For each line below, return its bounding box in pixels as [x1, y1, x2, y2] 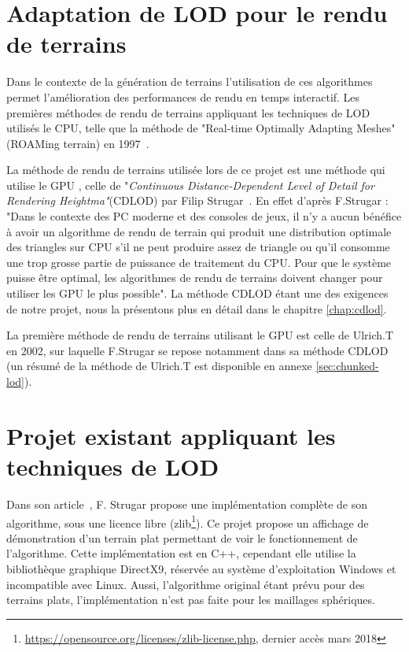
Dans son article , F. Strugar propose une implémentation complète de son [6, 495, 367, 512]
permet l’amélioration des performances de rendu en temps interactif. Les [6, 88, 360, 105]
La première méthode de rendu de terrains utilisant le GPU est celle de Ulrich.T [6, 327, 394, 343]
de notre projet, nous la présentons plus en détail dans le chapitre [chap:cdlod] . [6, 300, 387, 317]
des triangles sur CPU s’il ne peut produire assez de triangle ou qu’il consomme [6, 239, 390, 255]
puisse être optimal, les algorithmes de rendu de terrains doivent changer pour [6, 269, 383, 286]
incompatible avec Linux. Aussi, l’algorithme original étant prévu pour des [6, 576, 365, 592]
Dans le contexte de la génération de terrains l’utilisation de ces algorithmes [6, 73, 373, 90]
